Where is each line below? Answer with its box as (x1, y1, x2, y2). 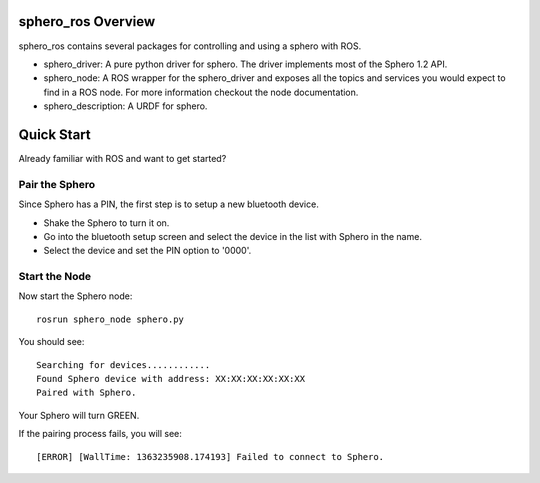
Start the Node (18, 270, 92, 284)
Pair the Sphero (18, 177, 95, 191)
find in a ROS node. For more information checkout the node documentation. (43, 86, 359, 98)
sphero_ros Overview (18, 13, 155, 30)
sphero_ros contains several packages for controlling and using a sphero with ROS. (18, 40, 362, 52)
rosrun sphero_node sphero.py (36, 313, 185, 325)
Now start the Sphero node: (18, 290, 133, 302)
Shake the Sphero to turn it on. (43, 216, 170, 229)
